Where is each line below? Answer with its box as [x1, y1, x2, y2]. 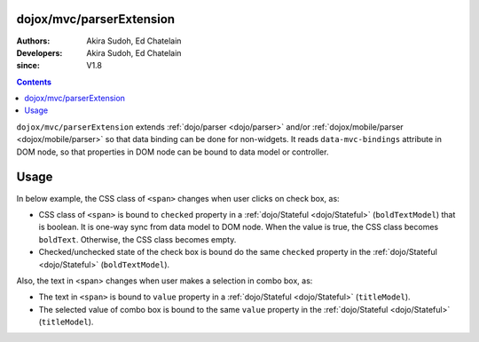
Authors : [16, 36, 51, 46]
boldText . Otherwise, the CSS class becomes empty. [38, 234, 237, 244]
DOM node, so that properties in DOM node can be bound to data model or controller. [16, 147, 329, 157]
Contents [16, 76, 52, 87]
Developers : [16, 47, 63, 58]
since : [16, 60, 40, 71]
